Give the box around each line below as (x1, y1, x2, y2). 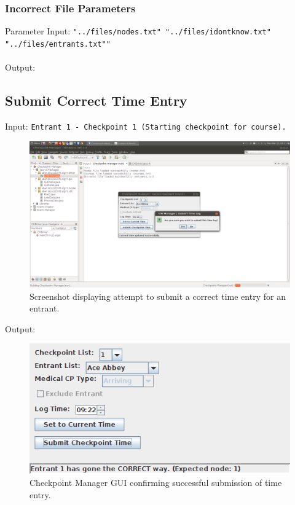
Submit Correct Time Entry (5, 91, 187, 110)
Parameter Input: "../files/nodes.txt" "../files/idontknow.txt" (5, 25, 271, 37)
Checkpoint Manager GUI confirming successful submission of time (29, 476, 282, 489)
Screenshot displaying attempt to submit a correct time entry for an (29, 289, 286, 302)
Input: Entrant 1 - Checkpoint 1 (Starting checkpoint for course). (5, 119, 286, 132)
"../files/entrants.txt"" (5, 39, 111, 49)
